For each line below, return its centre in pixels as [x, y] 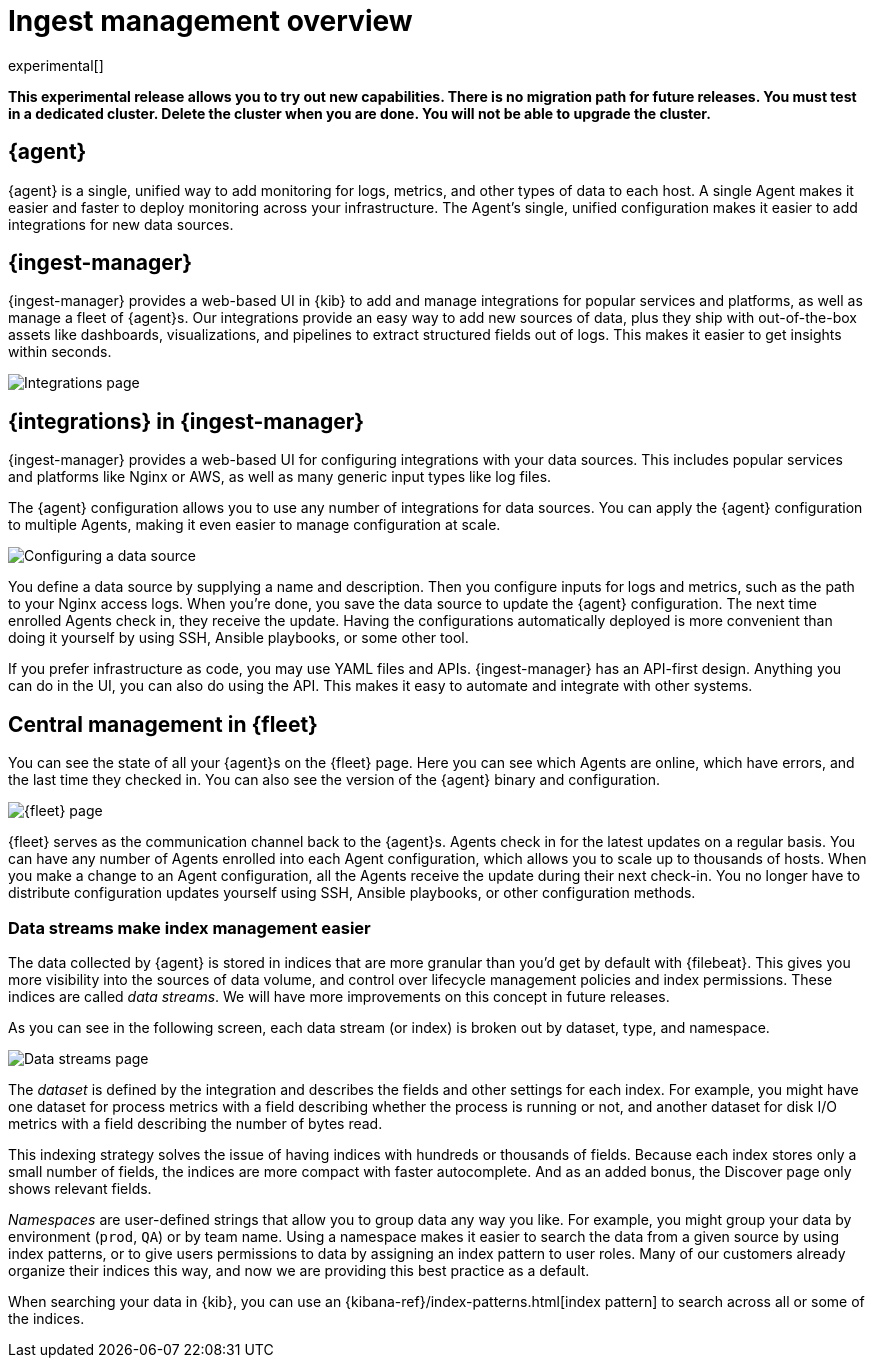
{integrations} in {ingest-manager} [186, 421]
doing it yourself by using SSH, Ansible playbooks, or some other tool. [238, 638]
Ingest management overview [210, 21]
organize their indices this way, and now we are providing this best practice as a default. [299, 1270]
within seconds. [60, 352]
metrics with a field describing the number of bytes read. [195, 1123]
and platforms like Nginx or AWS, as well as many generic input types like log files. [280, 477]
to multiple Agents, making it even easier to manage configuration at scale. [254, 525]
